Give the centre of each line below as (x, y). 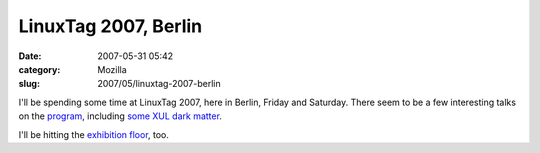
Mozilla (112, 69)
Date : (30, 56)
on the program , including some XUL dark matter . (120, 116)
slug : (29, 84)
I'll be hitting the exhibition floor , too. (94, 134)
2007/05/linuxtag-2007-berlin (159, 84)
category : (39, 69)
